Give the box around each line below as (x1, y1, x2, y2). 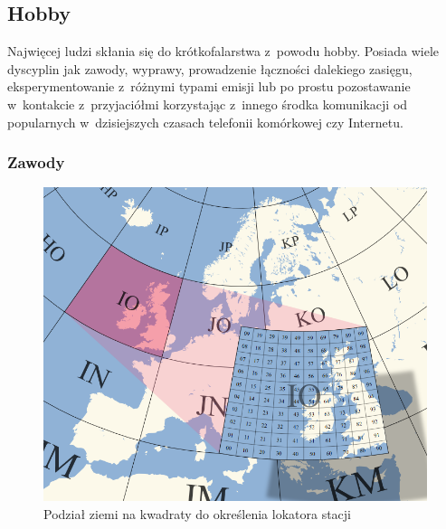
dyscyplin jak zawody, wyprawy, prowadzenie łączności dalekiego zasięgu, (7, 59, 413, 78)
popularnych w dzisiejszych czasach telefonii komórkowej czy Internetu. (7, 112, 403, 131)
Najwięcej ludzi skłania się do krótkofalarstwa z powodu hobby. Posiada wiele (7, 42, 440, 61)
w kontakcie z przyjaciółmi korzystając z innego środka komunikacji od (7, 94, 408, 113)
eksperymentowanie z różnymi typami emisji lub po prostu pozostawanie (7, 77, 411, 96)
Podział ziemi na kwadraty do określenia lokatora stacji (43, 504, 352, 523)
